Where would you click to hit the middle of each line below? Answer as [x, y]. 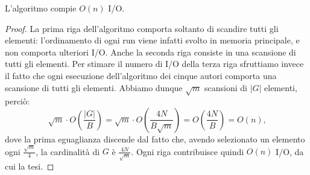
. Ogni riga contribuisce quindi [188, 151]
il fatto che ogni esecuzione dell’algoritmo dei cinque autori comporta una [141, 75]
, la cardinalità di [68, 151]
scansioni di [226, 87]
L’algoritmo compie [41, 8]
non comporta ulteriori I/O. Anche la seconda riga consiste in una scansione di [150, 52]
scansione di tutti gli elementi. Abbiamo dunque [94, 87]
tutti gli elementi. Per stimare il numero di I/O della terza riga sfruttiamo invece [154, 64]
